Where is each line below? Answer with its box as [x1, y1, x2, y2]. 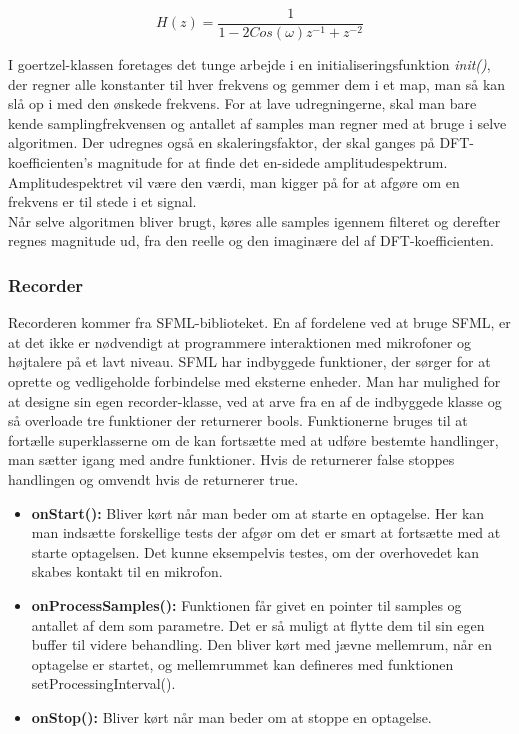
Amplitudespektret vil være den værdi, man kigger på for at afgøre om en [8, 171, 460, 192]
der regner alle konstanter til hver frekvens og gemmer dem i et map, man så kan [8, 73, 506, 94]
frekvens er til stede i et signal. [8, 191, 197, 212]
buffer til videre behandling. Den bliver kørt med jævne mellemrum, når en [31, 634, 492, 655]
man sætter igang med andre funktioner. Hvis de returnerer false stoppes [8, 449, 455, 470]
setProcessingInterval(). [31, 673, 176, 694]
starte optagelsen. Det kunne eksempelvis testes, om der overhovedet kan [31, 541, 479, 562]
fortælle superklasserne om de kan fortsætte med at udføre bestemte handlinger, [8, 429, 499, 450]
